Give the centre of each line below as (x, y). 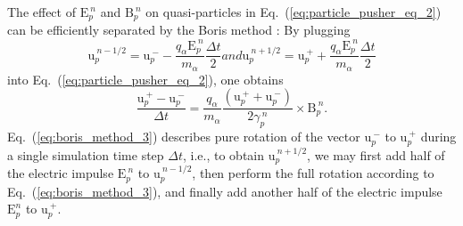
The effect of (41, 12)
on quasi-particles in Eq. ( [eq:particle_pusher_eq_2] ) (294, 12)
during (438, 137)
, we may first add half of (376, 154)
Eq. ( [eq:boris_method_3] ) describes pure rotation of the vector (184, 137)
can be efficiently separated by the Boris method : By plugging (179, 30)
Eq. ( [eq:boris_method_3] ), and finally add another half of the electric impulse (225, 191)
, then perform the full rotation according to (313, 173)
